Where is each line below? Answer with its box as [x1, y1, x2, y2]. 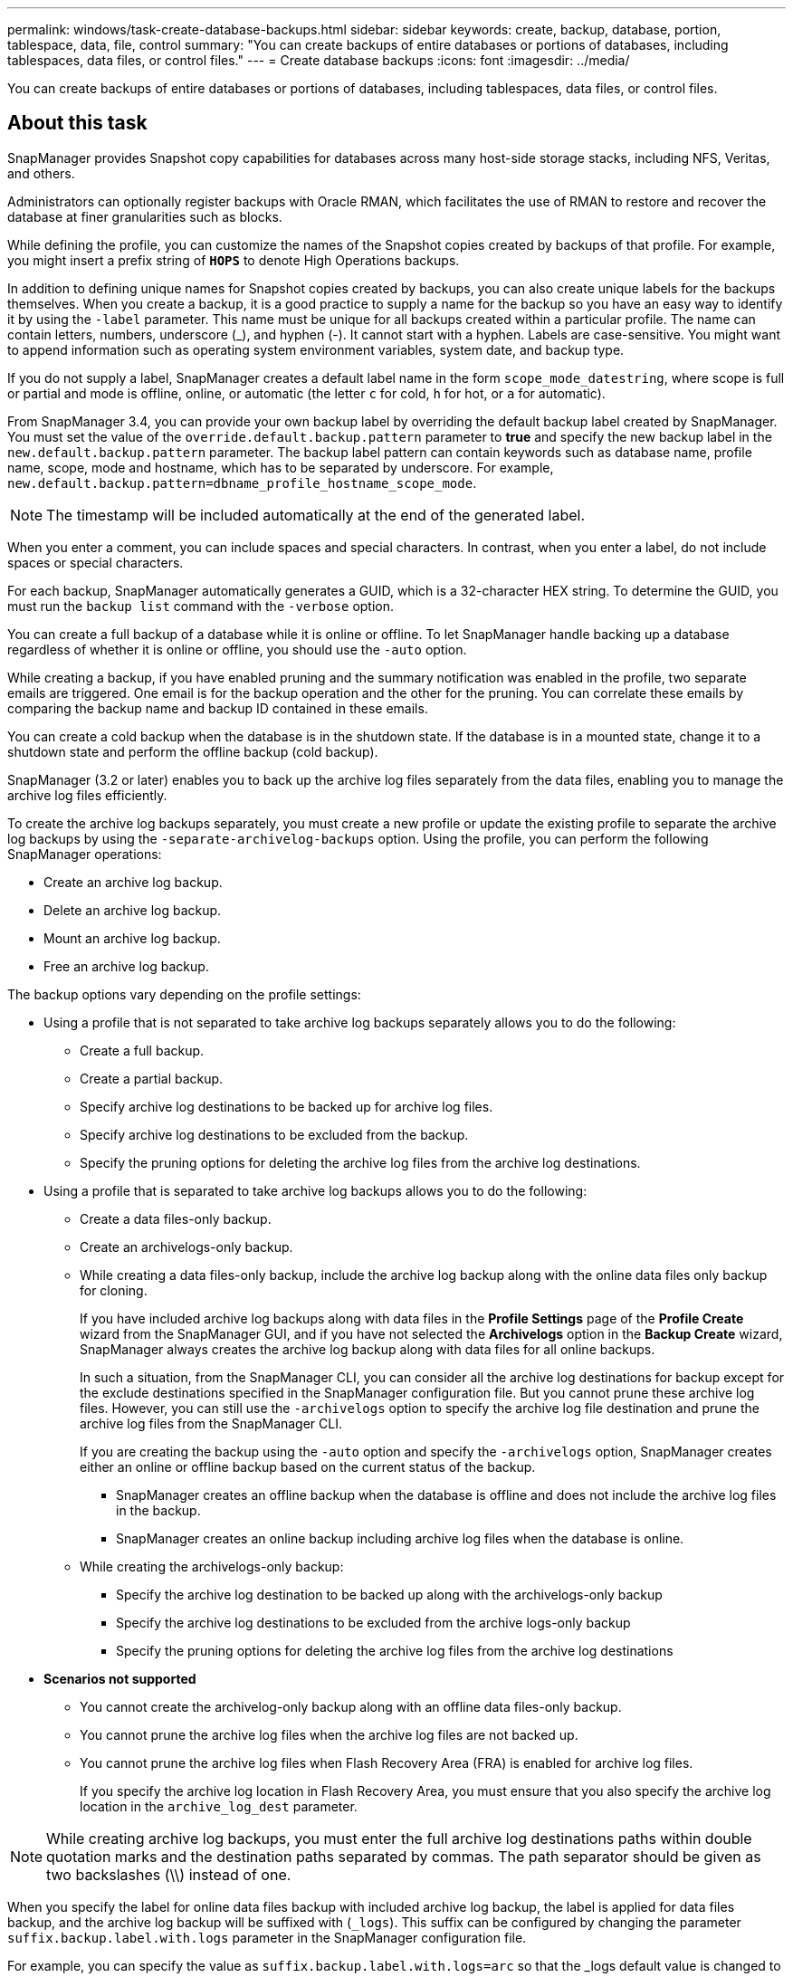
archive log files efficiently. [7, 787, 167, 803]
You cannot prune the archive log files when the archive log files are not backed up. [80, 1726, 578, 1743]
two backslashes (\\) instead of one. [46, 1865, 291, 1884]
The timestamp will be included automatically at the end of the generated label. [46, 505, 586, 524]
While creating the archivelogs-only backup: [80, 1558, 344, 1574]
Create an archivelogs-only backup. [80, 1238, 293, 1255]
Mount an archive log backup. [43, 930, 221, 946]
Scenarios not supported [43, 1670, 196, 1686]
